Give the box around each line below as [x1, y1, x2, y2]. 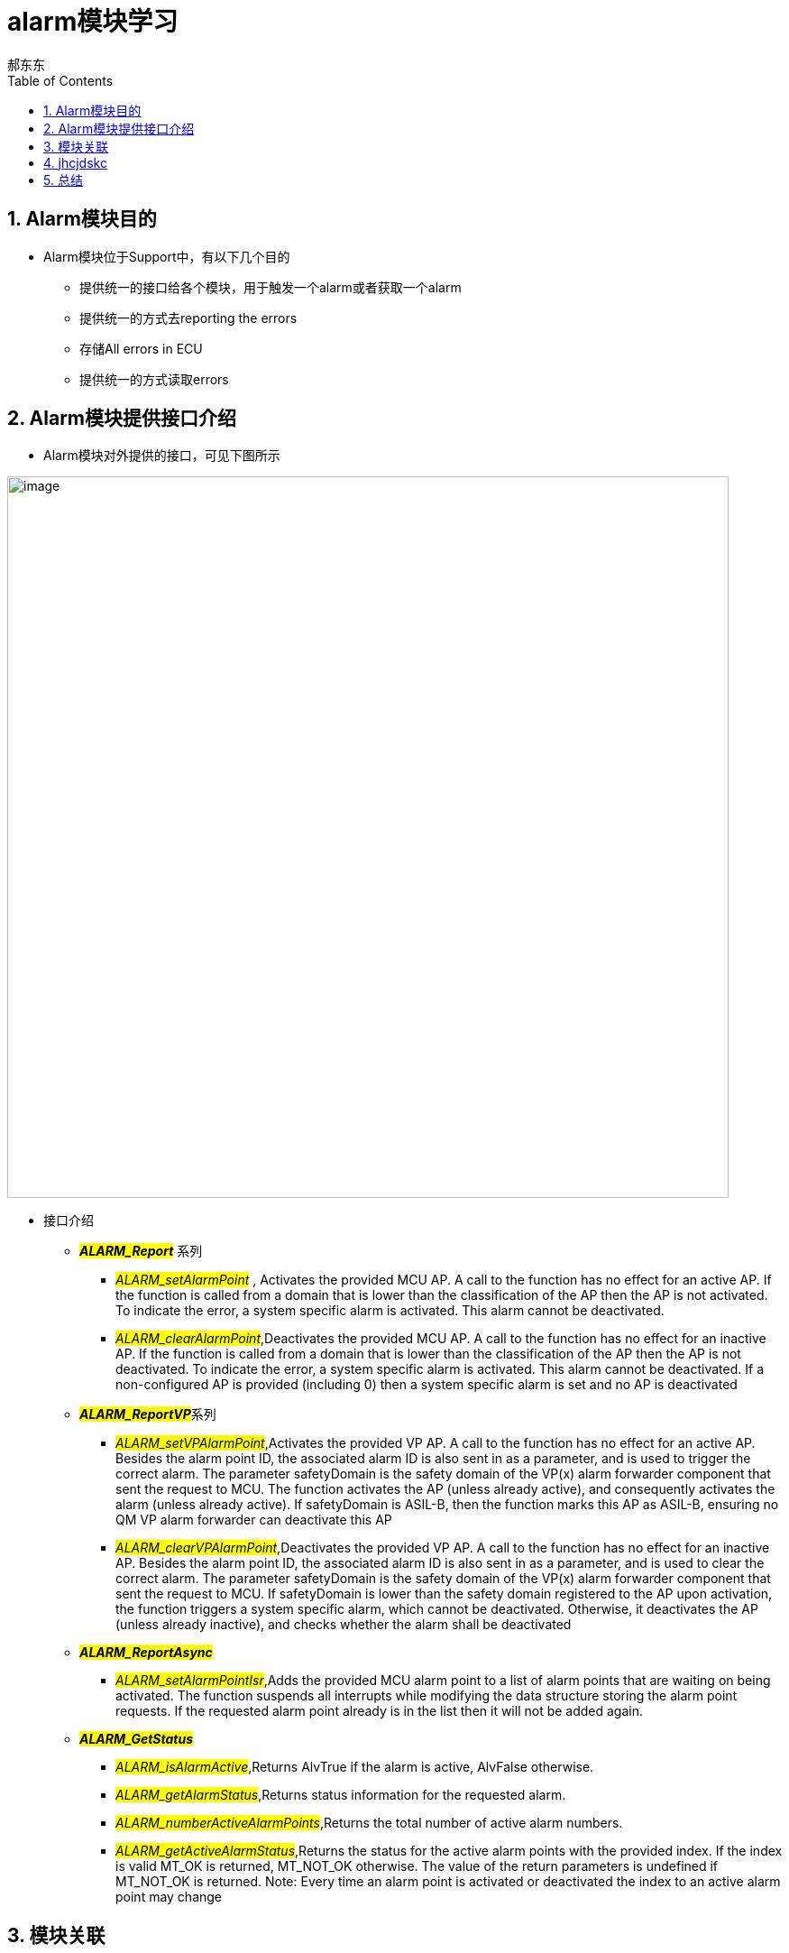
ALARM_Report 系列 [79, 1243, 203, 1259]
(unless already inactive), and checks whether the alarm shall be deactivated [115, 1617, 572, 1633]
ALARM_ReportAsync [79, 1644, 213, 1661]
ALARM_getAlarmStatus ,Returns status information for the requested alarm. [115, 1787, 566, 1803]
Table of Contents [7, 72, 114, 88]
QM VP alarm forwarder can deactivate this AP [115, 1512, 392, 1528]
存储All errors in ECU [79, 340, 203, 356]
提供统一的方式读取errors [79, 371, 229, 387]
